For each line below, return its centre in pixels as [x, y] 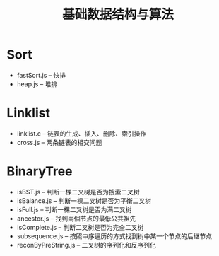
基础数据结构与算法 [118, 14]
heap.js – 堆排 [37, 84]
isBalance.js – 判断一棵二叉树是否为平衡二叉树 [84, 200]
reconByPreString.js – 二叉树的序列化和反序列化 [86, 245]
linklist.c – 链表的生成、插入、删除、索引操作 [82, 133]
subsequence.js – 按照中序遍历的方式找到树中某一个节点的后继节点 [114, 236]
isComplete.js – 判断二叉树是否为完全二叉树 [80, 227]
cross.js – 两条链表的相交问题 [59, 142]
